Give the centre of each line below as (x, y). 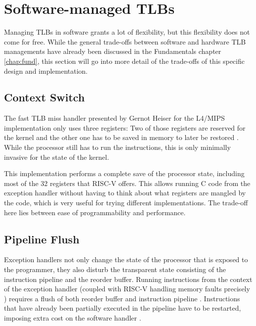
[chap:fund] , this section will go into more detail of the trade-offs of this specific (124, 61)
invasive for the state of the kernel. (57, 157)
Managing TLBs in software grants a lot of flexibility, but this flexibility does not (127, 32)
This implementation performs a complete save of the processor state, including (124, 173)
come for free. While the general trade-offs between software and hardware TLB (125, 41)
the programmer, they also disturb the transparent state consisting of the (115, 269)
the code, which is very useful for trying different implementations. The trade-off (126, 203)
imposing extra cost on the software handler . (73, 318)
